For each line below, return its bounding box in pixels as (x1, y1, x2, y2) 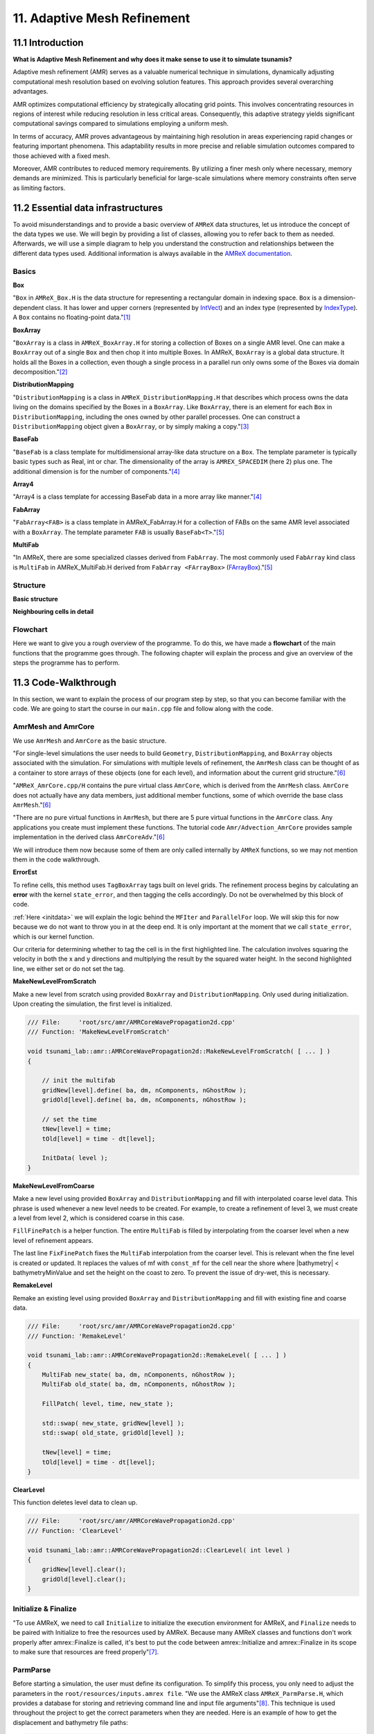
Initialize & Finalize (12, 1604, 77, 1614)
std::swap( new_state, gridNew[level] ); (42, 1419, 185, 1427)
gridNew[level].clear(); (42, 1565, 127, 1574)
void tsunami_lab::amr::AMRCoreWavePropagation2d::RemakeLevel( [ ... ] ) (27, 1351, 287, 1359)
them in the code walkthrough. (12, 855, 100, 864)
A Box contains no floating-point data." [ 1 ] (12, 313, 131, 322)
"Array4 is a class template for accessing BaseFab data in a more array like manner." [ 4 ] (12, 492, 262, 501)
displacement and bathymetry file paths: (12, 1718, 128, 1726)
